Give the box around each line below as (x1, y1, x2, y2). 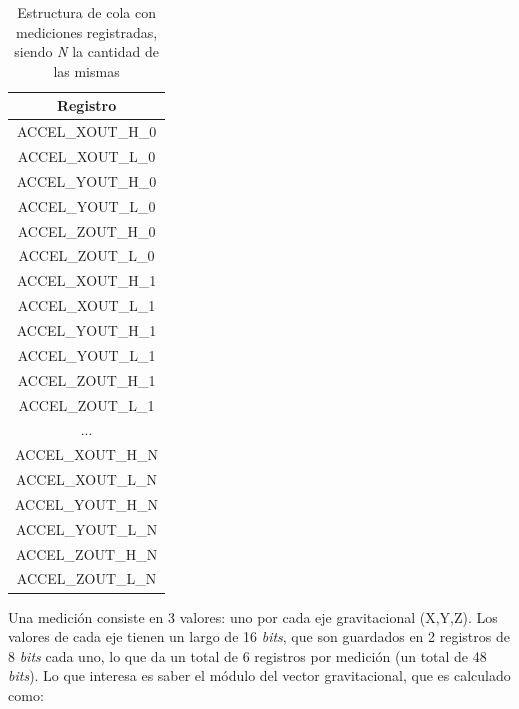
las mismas (53, 60, 120, 81)
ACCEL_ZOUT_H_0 (17, 220, 156, 241)
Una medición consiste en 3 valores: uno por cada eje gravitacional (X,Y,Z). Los (8, 606, 498, 627)
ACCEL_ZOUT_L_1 (18, 394, 155, 415)
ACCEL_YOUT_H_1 (16, 319, 157, 340)
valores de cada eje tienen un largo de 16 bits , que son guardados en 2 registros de (8, 626, 510, 647)
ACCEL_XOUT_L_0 (17, 146, 156, 167)
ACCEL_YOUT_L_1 (17, 344, 156, 365)
